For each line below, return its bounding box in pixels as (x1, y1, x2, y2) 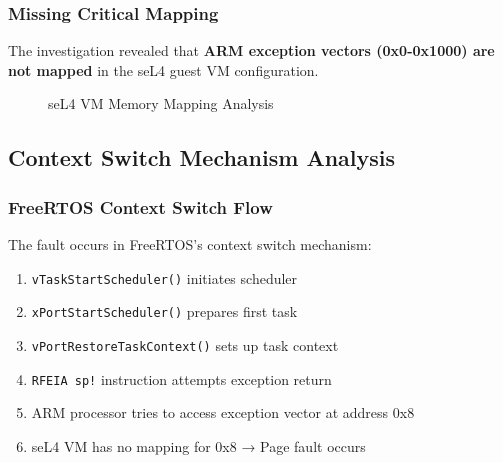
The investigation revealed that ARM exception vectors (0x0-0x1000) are (8, 40, 495, 61)
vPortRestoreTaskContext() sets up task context (31, 334, 339, 355)
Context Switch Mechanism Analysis (8, 142, 396, 173)
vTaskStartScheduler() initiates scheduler (31, 267, 298, 288)
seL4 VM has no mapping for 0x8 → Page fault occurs (31, 435, 366, 456)
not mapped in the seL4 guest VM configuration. (8, 59, 319, 80)
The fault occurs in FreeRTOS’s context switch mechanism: (8, 234, 372, 254)
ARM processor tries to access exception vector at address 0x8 (31, 402, 415, 423)
